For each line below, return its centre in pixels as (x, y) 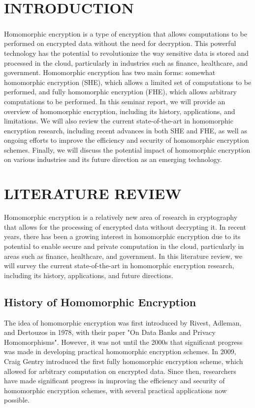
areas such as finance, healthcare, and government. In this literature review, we (123, 256)
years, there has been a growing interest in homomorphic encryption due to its (122, 236)
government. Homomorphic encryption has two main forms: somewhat (110, 72)
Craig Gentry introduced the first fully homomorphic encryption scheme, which (124, 361)
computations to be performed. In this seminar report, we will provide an (115, 101)
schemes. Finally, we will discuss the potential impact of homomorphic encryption (127, 149)
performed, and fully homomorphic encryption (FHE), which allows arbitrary (120, 92)
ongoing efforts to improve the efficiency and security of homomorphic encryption (127, 140)
